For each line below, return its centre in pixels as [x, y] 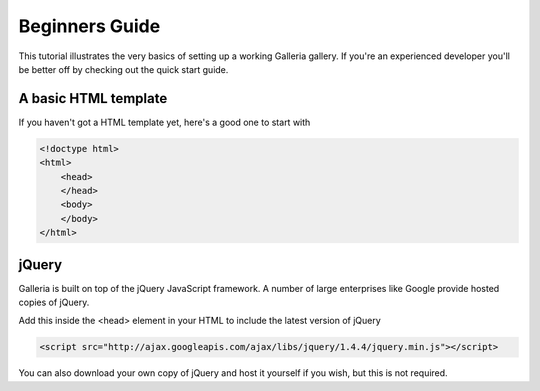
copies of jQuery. [54, 302]
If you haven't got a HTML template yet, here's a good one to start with [164, 122]
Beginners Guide [89, 26]
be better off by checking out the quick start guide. [123, 69]
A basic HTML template [93, 98]
